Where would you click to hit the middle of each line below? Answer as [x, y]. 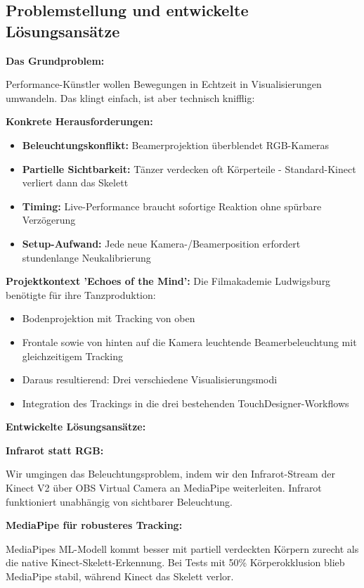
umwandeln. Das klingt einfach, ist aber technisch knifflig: [130, 97]
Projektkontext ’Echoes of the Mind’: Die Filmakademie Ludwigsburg [168, 281]
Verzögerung [49, 220]
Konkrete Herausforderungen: [79, 121]
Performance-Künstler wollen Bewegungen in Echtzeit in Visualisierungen [164, 84]
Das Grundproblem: [55, 60]
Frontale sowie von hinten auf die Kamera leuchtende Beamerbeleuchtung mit [189, 341]
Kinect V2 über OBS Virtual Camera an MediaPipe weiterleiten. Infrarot [164, 488]
